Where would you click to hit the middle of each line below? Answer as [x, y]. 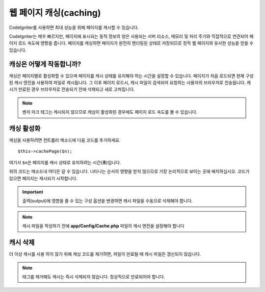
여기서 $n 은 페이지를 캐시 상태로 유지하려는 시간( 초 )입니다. [65, 162]
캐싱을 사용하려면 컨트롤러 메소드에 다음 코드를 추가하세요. [65, 140]
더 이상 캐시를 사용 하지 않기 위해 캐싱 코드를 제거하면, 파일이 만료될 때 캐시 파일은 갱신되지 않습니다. [105, 254]
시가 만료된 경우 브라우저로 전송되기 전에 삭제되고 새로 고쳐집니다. [72, 89]
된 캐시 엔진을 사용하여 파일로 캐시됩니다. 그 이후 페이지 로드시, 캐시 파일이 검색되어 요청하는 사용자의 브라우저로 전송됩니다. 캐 [130, 83]
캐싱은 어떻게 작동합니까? [45, 64]
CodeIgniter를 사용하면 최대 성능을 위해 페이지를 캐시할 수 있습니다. [74, 27]
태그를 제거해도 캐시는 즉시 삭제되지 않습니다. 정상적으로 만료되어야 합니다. [94, 276]
